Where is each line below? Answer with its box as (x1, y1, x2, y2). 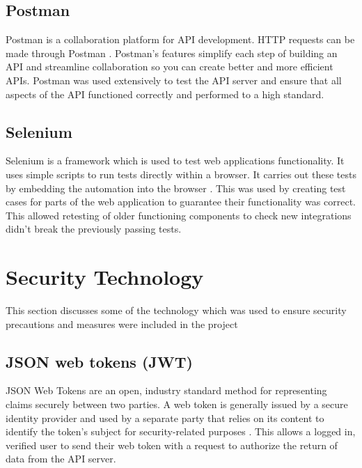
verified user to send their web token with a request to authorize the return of (6, 437, 338, 452)
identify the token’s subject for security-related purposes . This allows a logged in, (6, 424, 356, 439)
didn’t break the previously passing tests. (6, 221, 182, 236)
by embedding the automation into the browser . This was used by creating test (6, 180, 346, 195)
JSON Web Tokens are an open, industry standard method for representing (6, 383, 327, 398)
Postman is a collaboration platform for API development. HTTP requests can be (6, 32, 355, 47)
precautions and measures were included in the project (6, 316, 238, 331)
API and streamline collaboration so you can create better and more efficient (6, 59, 333, 74)
